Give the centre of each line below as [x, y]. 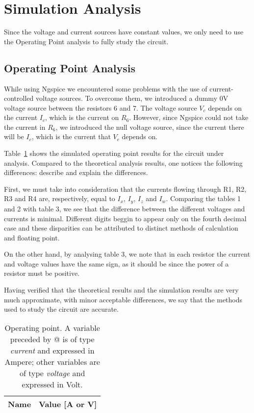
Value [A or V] [68, 404]
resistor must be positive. [42, 273]
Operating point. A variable [52, 327]
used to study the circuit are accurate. [61, 309]
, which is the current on [82, 117]
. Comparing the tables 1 [203, 198]
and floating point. [32, 237]
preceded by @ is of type [52, 339]
